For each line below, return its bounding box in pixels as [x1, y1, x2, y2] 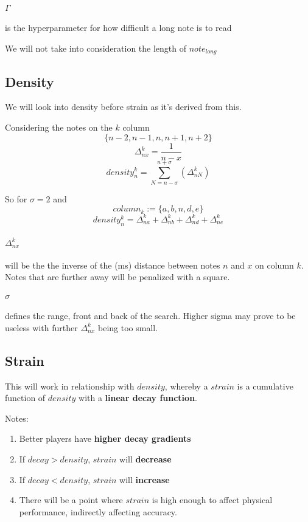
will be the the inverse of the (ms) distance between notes [5, 258, 220, 271]
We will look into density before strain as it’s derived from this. [5, 100, 242, 113]
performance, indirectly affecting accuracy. [19, 505, 177, 518]
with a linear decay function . [79, 391, 197, 404]
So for [5, 192, 27, 205]
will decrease [119, 453, 172, 465]
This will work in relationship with [5, 379, 135, 392]
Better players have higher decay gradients [19, 432, 191, 445]
